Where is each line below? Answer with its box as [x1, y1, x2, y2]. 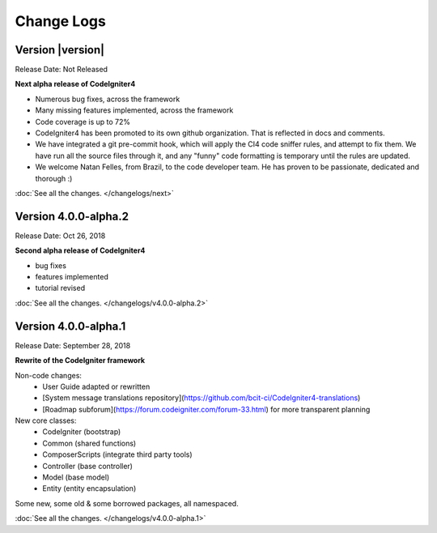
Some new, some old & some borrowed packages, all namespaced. [15, 498, 239, 508]
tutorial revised [35, 284, 85, 293]
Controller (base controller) [42, 461, 134, 471]
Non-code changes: [15, 370, 83, 380]
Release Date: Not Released [15, 65, 108, 75]
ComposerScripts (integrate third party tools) [42, 450, 193, 459]
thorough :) [35, 173, 73, 183]
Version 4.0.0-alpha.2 [15, 209, 129, 223]
